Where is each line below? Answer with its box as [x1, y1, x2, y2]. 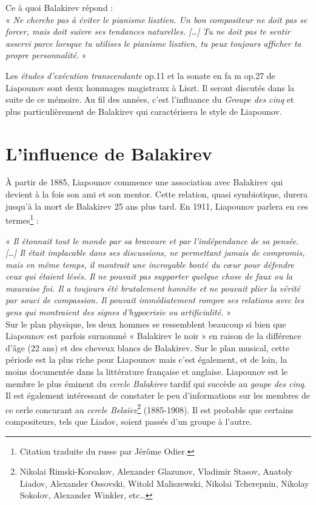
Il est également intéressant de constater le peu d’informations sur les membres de [5, 389, 311, 402]
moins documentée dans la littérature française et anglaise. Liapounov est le [5, 365, 288, 378]
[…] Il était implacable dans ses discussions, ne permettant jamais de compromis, [5, 246, 305, 259]
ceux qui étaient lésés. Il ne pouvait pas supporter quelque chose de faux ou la [5, 270, 293, 283]
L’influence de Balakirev [5, 140, 212, 165]
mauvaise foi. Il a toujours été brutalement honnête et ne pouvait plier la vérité [5, 281, 300, 294]
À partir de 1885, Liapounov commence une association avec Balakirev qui [5, 176, 283, 188]
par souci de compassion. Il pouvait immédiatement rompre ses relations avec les [5, 294, 304, 306]
